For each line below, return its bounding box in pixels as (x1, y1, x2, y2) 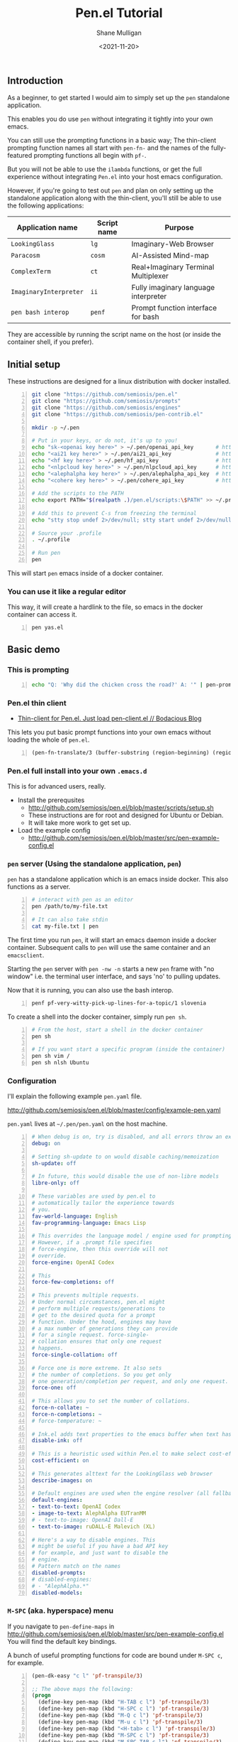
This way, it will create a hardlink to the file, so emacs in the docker (7, 602, 203, 612)
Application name (16, 222, 78, 232)
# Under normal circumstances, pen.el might (31, 1299, 165, 1306)
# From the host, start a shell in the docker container (31, 1026, 203, 1033)
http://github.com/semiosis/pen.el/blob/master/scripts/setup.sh (28, 804, 214, 812)
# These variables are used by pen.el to (31, 1193, 156, 1200)
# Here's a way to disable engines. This (31, 1536, 156, 1543)
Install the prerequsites (17, 796, 85, 804)
